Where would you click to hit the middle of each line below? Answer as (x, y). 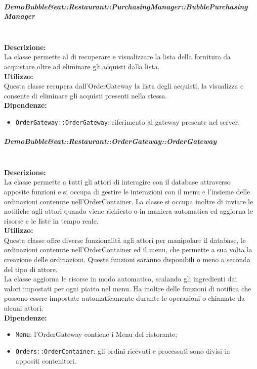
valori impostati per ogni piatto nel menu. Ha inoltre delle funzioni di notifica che (128, 288)
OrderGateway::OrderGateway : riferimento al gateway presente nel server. (128, 121)
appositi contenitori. (46, 360)
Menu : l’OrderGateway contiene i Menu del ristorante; (96, 334)
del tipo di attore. (31, 269)
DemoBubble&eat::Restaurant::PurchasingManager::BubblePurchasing (126, 6)
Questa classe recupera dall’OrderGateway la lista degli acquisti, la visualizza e (124, 86)
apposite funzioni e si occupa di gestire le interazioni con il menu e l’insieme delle (127, 191)
